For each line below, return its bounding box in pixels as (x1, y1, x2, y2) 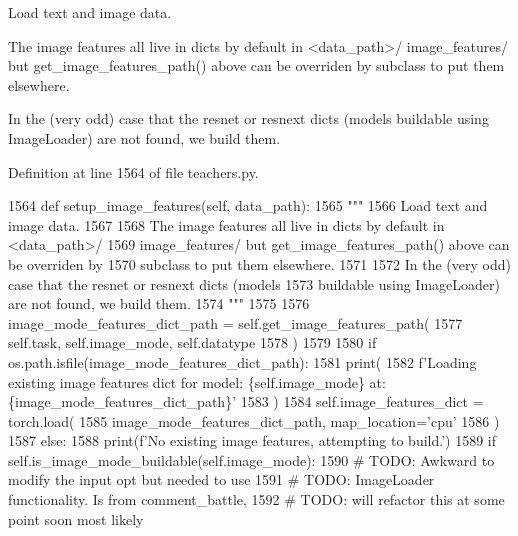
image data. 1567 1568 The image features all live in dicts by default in (8, 214, 445, 235)
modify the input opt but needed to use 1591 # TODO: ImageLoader (8, 469, 435, 490)
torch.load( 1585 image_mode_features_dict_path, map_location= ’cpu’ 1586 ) (8, 410, 500, 431)
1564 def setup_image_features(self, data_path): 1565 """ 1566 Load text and (8, 195, 488, 216)
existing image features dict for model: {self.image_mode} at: (8, 371, 386, 392)
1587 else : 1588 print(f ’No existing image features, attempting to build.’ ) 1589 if (8, 430, 497, 451)
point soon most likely (8, 508, 144, 529)
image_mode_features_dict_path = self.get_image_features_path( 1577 (8, 312, 463, 333)
